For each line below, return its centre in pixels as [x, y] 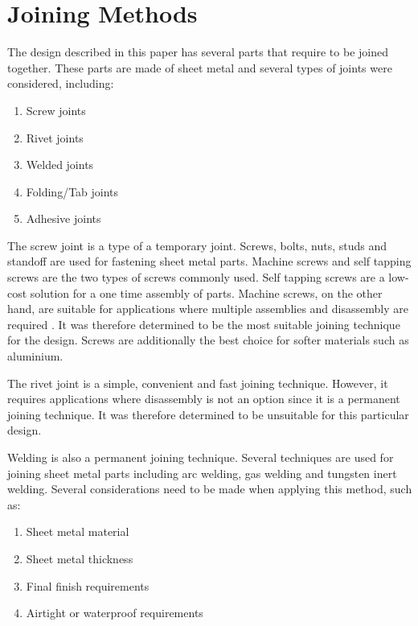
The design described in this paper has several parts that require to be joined [198, 52]
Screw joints [56, 110]
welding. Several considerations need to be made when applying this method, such [210, 489]
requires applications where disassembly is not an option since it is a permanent [204, 399]
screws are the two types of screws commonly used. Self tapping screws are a [196, 277]
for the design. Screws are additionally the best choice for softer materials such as [208, 340]
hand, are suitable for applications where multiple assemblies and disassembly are [208, 309]
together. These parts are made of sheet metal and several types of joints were [200, 67]
